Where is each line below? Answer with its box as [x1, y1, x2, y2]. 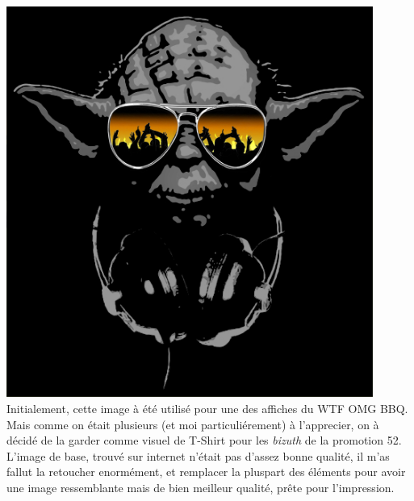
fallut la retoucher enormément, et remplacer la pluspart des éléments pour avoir [6, 463, 406, 480]
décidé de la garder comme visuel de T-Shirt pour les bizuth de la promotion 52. [6, 432, 402, 449]
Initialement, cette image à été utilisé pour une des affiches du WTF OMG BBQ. [6, 400, 408, 417]
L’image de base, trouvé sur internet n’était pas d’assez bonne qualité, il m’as [6, 447, 390, 464]
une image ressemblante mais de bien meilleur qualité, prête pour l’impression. [6, 479, 395, 495]
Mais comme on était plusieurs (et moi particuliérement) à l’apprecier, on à [6, 415, 379, 432]
